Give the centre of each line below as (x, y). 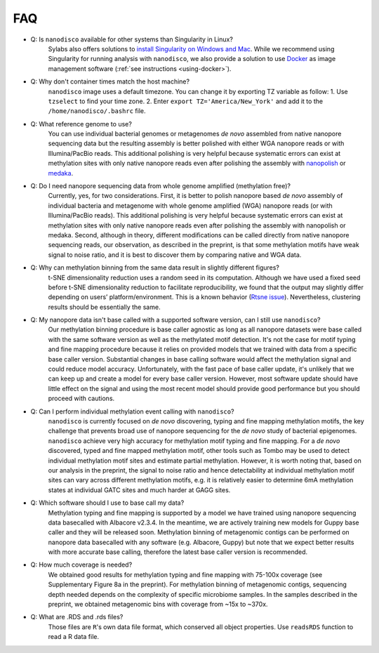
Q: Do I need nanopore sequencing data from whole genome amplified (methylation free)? (161, 186)
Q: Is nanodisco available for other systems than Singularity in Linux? (132, 39)
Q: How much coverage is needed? (81, 565)
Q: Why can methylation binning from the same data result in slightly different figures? (155, 268)
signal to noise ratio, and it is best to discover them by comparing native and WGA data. (175, 255)
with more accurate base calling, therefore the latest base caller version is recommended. (178, 552)
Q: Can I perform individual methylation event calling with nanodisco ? (132, 411)
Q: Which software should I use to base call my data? (107, 503)
